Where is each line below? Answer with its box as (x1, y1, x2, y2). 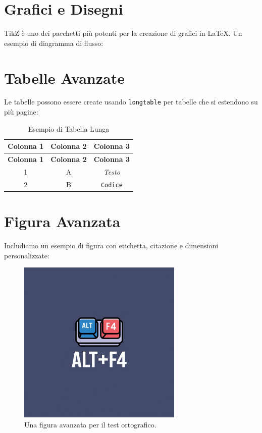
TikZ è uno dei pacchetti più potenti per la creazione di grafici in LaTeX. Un (4, 28, 242, 38)
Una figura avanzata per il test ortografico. (24, 419, 156, 429)
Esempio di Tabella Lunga (28, 123, 110, 134)
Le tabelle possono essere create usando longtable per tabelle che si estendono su (4, 96, 258, 107)
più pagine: (4, 106, 38, 117)
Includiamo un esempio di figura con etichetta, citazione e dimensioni (4, 240, 219, 251)
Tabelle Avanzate (4, 67, 125, 88)
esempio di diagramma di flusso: (4, 37, 103, 48)
